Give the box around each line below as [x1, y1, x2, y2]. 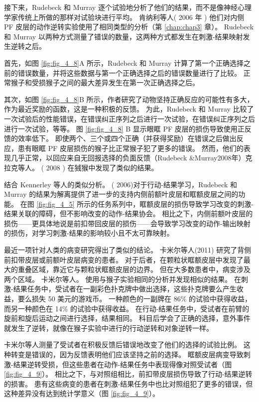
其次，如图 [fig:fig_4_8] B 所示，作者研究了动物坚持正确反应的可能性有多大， [4, 94, 254, 104]
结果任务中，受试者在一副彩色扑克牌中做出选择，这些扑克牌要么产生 [13, 283, 237, 294]
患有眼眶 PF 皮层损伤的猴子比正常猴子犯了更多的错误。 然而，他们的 [17, 142, 244, 153]
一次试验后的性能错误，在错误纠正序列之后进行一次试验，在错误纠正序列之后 [4, 113, 255, 124]
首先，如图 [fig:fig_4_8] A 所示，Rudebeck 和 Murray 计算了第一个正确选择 [4, 57, 244, 68]
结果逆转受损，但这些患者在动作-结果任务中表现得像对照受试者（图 [13, 359, 232, 369]
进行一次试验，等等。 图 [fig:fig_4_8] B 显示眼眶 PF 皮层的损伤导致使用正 [4, 123, 245, 134]
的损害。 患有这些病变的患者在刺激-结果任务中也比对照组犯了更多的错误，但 [4, 378, 253, 389]
